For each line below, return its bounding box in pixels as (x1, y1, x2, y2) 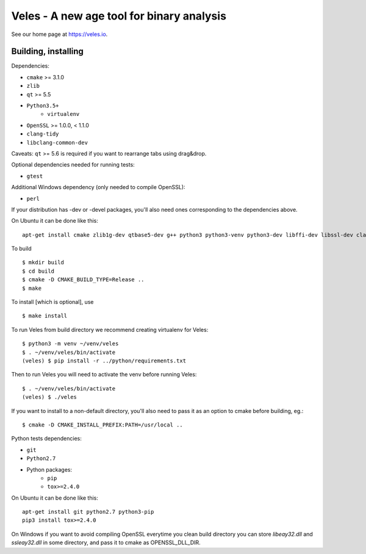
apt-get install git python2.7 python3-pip (22, 508, 154, 516)
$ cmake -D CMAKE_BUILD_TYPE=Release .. (22, 276, 145, 283)
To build (11, 245, 32, 253)
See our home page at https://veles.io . (11, 31, 108, 38)
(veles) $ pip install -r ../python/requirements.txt (22, 358, 186, 364)
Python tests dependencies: (11, 435, 82, 442)
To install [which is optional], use (11, 298, 94, 306)
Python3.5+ (26, 103, 59, 109)
